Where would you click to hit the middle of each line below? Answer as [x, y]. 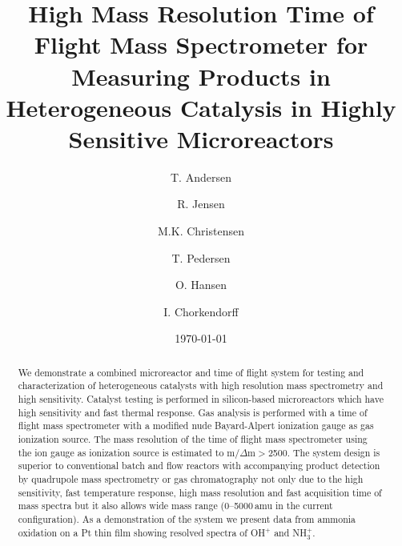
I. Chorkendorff [201, 311]
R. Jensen [201, 204]
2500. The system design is [324, 452]
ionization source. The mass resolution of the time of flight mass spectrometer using [193, 439]
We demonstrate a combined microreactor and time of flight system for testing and [191, 372]
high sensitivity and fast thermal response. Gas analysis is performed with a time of [193, 412]
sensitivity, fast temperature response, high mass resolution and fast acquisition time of [200, 492]
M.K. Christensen [201, 231]
